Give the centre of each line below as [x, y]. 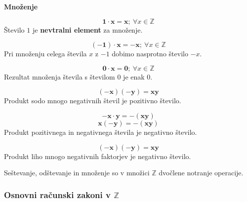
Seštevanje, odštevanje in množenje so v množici [77, 173]
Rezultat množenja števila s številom [60, 76]
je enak [134, 76]
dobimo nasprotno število [150, 54]
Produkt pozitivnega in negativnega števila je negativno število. [101, 132]
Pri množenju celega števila [45, 54]
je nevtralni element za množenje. [87, 29]
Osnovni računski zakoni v [57, 194]
